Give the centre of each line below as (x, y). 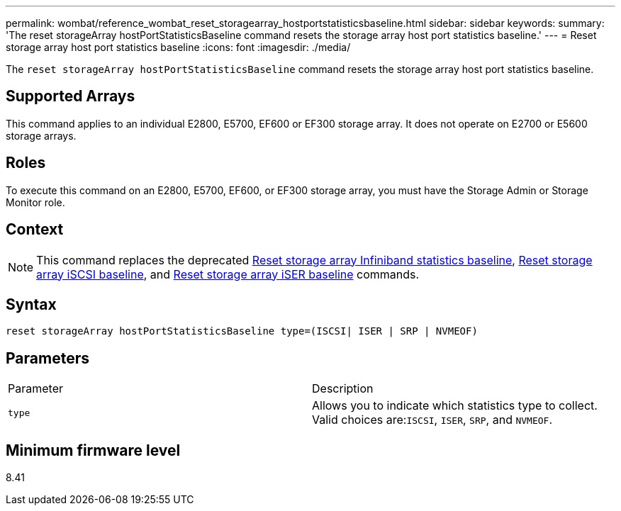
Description (343, 389)
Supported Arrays (71, 96)
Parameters (47, 358)
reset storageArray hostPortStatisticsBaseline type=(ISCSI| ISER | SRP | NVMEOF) (242, 331)
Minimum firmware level (93, 450)
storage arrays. (41, 135)
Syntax (31, 304)
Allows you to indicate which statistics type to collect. (455, 406)
